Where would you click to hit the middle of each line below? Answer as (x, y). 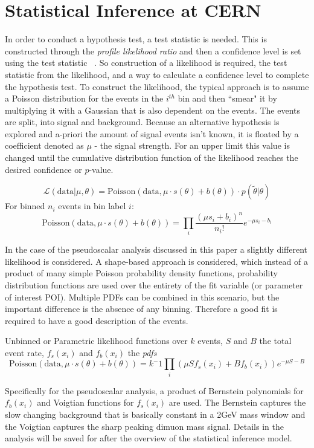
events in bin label (92, 206)
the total (275, 341)
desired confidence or (43, 169)
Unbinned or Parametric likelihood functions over (96, 341)
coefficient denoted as (44, 145)
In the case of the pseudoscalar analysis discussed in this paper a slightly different (156, 249)
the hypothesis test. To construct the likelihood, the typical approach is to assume (157, 86)
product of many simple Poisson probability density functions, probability (141, 273)
